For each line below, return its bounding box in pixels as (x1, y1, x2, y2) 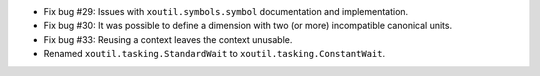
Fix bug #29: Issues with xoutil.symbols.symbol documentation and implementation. (43, 6, 409, 17)
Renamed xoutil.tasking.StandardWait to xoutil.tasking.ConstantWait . (43, 48, 385, 60)
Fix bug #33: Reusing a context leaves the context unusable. (43, 33, 293, 45)
